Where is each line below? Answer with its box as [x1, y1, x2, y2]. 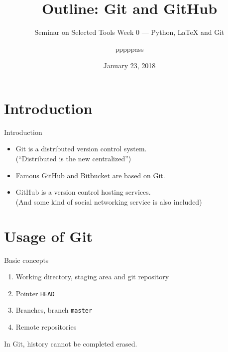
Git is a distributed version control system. [15, 143, 147, 154]
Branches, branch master [15, 305, 93, 315]
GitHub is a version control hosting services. [15, 187, 151, 197]
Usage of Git [4, 226, 93, 246]
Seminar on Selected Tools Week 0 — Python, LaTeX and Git [34, 27, 225, 37]
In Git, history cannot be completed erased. [4, 338, 137, 349]
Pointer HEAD [15, 288, 55, 298]
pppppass [115, 43, 144, 54]
